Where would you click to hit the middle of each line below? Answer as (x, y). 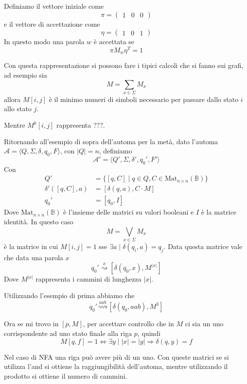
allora (12, 99)
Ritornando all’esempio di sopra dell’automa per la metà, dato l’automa (111, 141)
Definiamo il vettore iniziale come (54, 6)
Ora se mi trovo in (31, 324)
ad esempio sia (26, 75)
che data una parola (34, 257)
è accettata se (114, 42)
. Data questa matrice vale (203, 246)
